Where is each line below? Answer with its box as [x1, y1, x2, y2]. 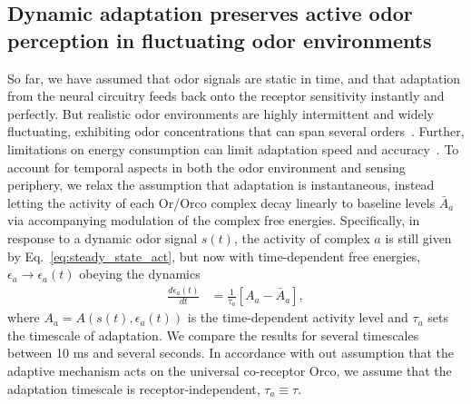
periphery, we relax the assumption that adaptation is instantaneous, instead [7, 175, 435, 194]
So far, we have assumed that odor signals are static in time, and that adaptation [7, 68, 461, 87]
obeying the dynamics [79, 264, 201, 283]
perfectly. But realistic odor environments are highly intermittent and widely [7, 103, 435, 123]
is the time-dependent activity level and [187, 308, 408, 327]
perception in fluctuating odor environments [7, 25, 432, 54]
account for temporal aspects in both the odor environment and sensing [7, 157, 406, 176]
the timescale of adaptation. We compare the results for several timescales [7, 325, 419, 344]
